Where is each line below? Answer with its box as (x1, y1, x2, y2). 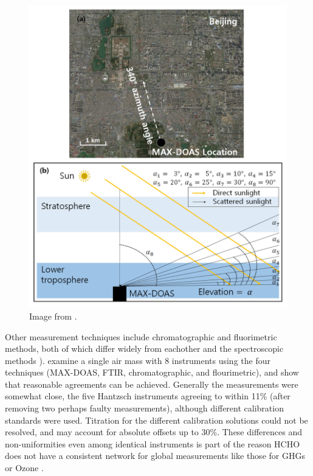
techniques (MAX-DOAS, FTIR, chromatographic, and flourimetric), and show (5, 366, 299, 379)
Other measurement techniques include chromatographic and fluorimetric (5, 330, 277, 343)
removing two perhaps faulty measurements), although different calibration (5, 402, 284, 415)
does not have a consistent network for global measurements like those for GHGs (5, 449, 305, 462)
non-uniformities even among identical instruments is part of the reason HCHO (5, 437, 300, 450)
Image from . (29, 309, 77, 322)
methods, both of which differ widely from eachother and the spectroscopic (5, 342, 284, 355)
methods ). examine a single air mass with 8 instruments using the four (5, 354, 270, 366)
